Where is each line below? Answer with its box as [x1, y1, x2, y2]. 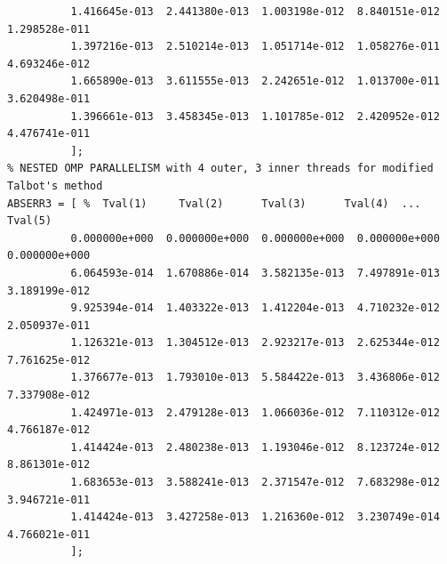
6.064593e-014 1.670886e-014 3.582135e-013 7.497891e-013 [70, 266, 440, 279]
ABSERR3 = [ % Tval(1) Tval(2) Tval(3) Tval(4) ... [7, 197, 421, 210]
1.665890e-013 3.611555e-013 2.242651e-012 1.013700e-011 [70, 75, 440, 88]
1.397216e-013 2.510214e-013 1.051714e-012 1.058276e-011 [70, 40, 440, 53]
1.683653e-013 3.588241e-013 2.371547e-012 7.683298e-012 [70, 476, 440, 489]
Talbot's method [7, 179, 103, 192]
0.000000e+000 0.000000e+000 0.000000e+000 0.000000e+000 [70, 231, 440, 245]
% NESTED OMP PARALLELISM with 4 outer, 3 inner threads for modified [7, 162, 434, 175]
